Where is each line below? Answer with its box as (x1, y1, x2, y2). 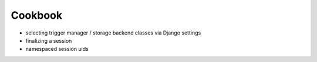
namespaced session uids (25, 46, 89, 53)
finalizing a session (25, 37, 72, 44)
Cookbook (11, 9, 63, 22)
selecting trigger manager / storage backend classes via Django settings (25, 29, 201, 36)
